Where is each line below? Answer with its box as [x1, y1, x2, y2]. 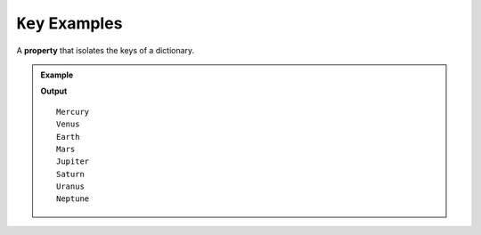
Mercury [56, 107, 90, 117]
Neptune [56, 194, 90, 204]
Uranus [56, 182, 85, 191]
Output [40, 85, 68, 97]
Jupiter [56, 157, 90, 166]
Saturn [56, 169, 85, 179]
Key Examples [16, 13, 123, 33]
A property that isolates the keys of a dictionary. [16, 45, 195, 55]
